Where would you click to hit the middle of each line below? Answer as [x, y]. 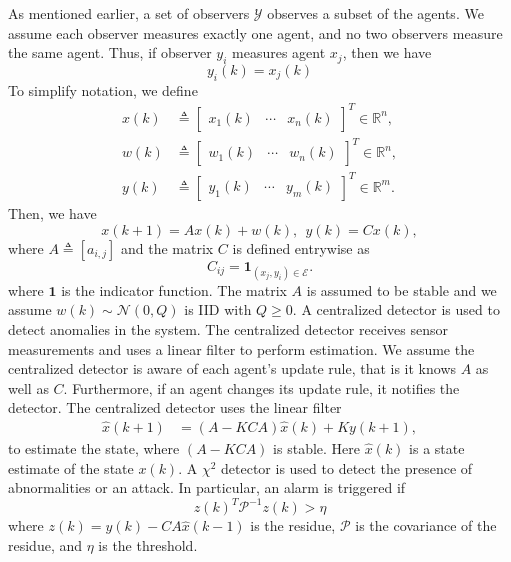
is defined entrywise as [301, 247]
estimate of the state [71, 467]
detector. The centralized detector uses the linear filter [175, 407]
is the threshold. [148, 545]
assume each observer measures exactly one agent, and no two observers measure [255, 32]
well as [28, 387]
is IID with [218, 309]
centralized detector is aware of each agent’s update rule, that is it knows [232, 368]
